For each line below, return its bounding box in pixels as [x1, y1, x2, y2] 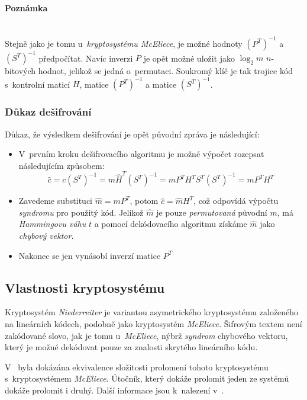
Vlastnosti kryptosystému [5, 278, 165, 296]
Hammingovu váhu [18, 217, 86, 230]
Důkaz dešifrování [5, 104, 92, 119]
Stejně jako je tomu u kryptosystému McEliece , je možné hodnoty [5, 37, 243, 49]
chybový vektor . [18, 229, 74, 241]
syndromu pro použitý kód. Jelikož [18, 206, 144, 218]
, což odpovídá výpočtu [193, 194, 279, 207]
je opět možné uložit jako [143, 52, 235, 64]
